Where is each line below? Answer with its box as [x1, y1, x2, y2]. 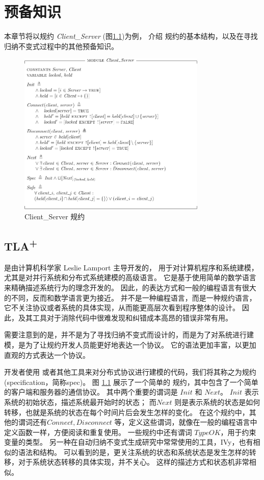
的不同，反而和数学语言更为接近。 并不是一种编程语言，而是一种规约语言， [4, 292, 256, 303]
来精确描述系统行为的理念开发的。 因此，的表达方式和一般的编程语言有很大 [4, 282, 256, 292]
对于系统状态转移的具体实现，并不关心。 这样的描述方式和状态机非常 [18, 456, 249, 467]
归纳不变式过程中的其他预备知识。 [4, 40, 118, 51]
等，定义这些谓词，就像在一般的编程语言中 [114, 417, 257, 427]
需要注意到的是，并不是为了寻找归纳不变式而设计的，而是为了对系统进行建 [4, 329, 254, 340]
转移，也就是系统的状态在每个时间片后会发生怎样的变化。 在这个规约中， [4, 406, 249, 417]
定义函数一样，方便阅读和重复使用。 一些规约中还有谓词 [4, 426, 192, 437]
